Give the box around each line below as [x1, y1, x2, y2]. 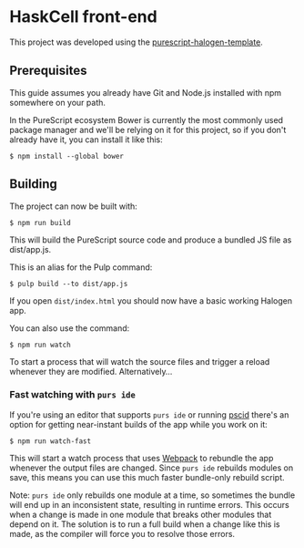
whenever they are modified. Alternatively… [9, 366, 173, 377]
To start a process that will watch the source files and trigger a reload [9, 356, 270, 367]
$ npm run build [9, 218, 71, 227]
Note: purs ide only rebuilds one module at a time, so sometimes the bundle [9, 490, 296, 501]
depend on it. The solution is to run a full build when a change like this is [9, 518, 280, 530]
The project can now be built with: [9, 201, 138, 212]
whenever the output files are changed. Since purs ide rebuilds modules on [9, 462, 294, 473]
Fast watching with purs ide [9, 388, 137, 401]
